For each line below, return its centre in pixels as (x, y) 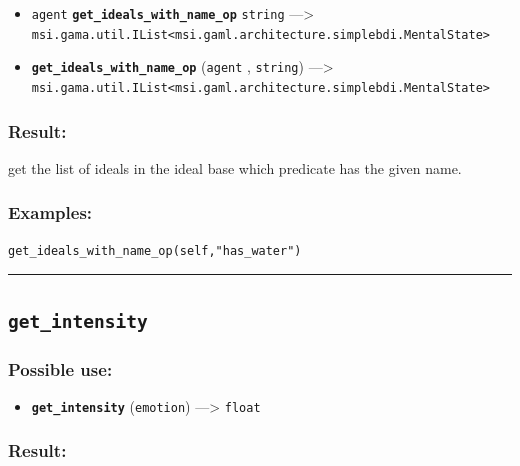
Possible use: (60, 368)
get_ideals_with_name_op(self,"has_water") (155, 250)
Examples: (50, 212)
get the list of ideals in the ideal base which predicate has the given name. (235, 167)
